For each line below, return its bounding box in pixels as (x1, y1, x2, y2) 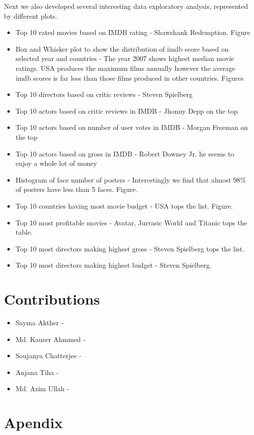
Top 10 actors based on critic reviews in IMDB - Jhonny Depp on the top (15, 105, 238, 116)
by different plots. (4, 10, 58, 21)
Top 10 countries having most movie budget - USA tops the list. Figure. (15, 200, 233, 211)
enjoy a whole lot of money (15, 158, 97, 168)
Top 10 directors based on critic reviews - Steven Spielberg (15, 89, 193, 99)
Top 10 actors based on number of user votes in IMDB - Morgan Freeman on (15, 122, 248, 132)
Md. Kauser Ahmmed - (15, 334, 86, 344)
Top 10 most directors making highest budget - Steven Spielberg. (15, 260, 212, 270)
